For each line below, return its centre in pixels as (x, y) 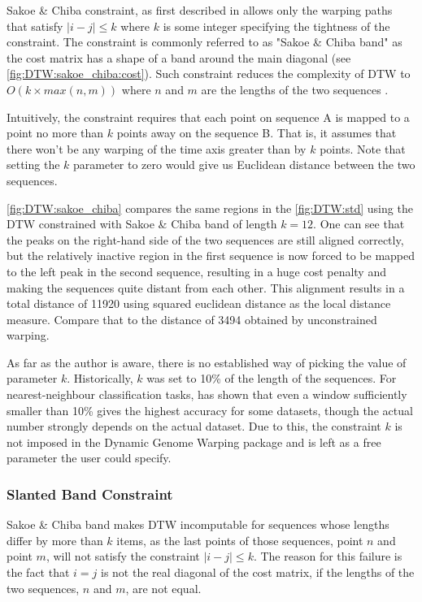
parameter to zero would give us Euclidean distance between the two (244, 165)
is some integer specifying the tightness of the (276, 26)
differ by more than (55, 540)
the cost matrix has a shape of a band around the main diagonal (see (179, 57)
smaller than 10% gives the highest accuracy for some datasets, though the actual (210, 410)
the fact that (38, 572)
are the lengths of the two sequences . (295, 89)
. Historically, (100, 378)
